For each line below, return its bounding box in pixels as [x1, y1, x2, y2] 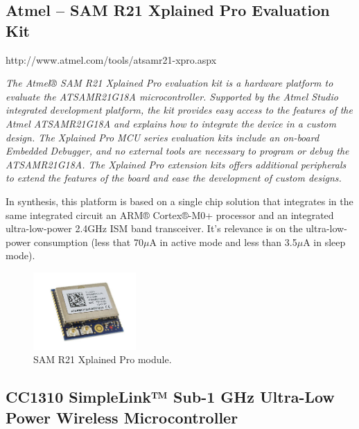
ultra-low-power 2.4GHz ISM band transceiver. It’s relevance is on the [6, 221, 303, 236]
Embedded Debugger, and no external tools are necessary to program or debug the [6, 143, 349, 158]
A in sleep [303, 234, 346, 249]
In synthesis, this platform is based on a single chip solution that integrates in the [6, 193, 353, 208]
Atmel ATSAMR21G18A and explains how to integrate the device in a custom [6, 116, 336, 130]
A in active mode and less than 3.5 [149, 234, 297, 249]
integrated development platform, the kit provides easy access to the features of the [6, 103, 353, 117]
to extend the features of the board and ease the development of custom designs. [6, 170, 342, 185]
